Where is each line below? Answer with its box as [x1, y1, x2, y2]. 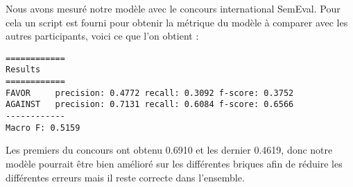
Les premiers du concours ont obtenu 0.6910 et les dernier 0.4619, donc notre [6, 143, 333, 157]
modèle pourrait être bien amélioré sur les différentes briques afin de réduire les [6, 156, 343, 170]
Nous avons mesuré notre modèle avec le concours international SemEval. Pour [6, 1, 341, 15]
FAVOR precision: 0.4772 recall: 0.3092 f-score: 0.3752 [6, 88, 294, 98]
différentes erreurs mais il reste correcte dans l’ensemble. [6, 170, 245, 184]
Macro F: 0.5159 [6, 122, 80, 133]
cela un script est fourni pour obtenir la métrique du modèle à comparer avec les [6, 15, 348, 29]
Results [6, 65, 41, 75]
